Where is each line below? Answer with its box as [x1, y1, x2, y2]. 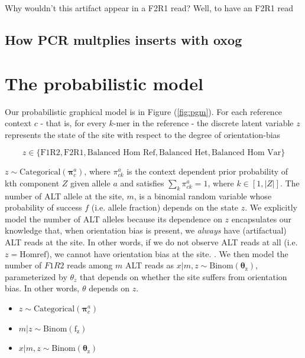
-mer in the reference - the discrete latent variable [113, 117, 294, 129]
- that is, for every [40, 117, 106, 129]
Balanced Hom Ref [87, 149, 155, 157]
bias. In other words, [5, 282, 80, 294]
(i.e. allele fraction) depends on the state [91, 201, 239, 214]
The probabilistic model [5, 71, 203, 95]
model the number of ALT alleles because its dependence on [5, 212, 222, 225]
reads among [67, 259, 113, 271]
